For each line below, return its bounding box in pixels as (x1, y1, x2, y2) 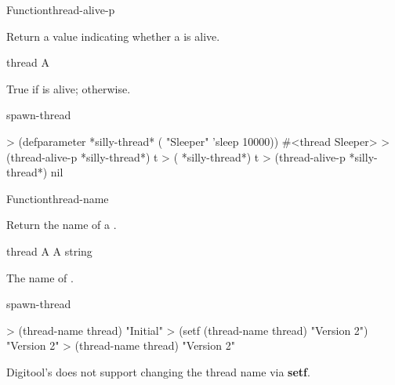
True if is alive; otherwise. (6, 80, 131, 96)
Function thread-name (6, 190, 109, 206)
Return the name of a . (6, 216, 117, 233)
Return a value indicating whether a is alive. (6, 27, 220, 44)
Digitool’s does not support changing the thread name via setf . (6, 363, 310, 380)
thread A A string (6, 242, 92, 259)
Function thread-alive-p (6, 2, 115, 17)
